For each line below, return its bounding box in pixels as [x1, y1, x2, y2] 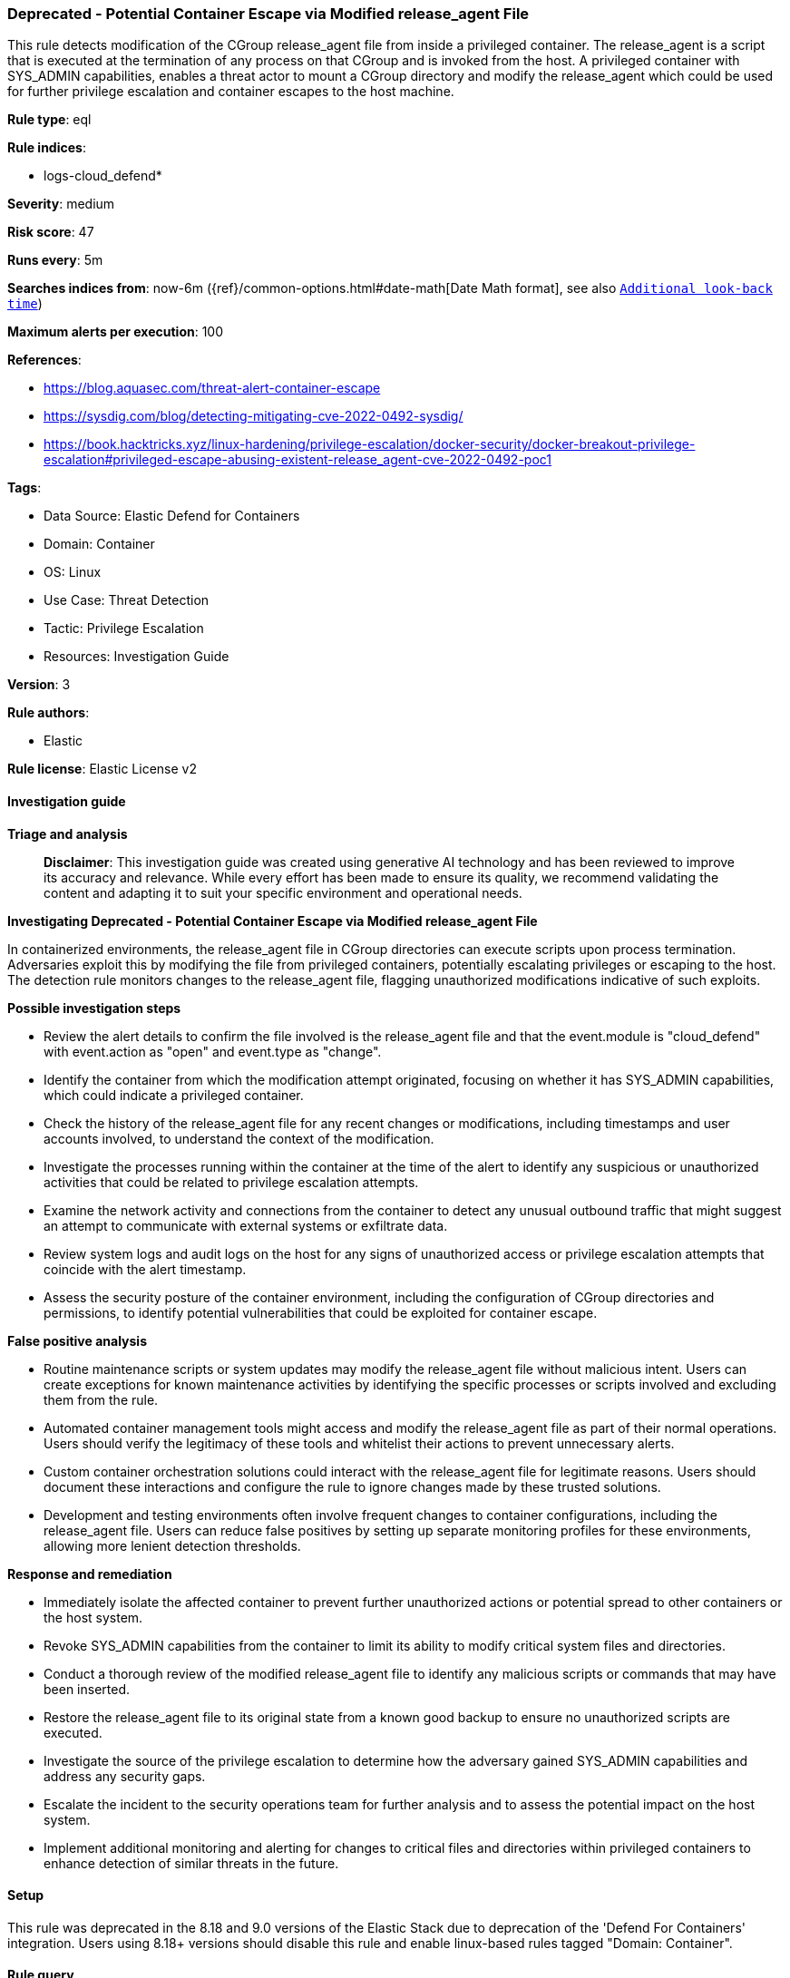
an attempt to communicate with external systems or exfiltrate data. [44, 1217, 448, 1233]
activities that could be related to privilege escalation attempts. [44, 1174, 419, 1190]
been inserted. [44, 1681, 131, 1697]
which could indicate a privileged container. [44, 1086, 304, 1103]
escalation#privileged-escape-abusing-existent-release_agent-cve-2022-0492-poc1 [44, 452, 552, 468]
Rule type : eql [7, 112, 92, 128]
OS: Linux [44, 564, 102, 580]
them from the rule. [44, 1391, 159, 1408]
